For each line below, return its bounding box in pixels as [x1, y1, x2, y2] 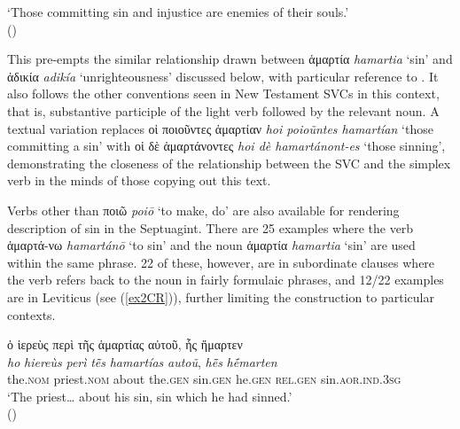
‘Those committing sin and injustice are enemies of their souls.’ [7, 3, 349, 20]
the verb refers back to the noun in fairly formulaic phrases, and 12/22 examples [7, 270, 444, 289]
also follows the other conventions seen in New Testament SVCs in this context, [7, 84, 440, 103]
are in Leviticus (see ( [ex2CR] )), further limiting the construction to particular [7, 287, 434, 306]
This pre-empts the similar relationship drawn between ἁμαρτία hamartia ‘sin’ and [7, 50, 453, 68]
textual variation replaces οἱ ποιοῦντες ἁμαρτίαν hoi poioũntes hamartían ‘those [7, 119, 433, 137]
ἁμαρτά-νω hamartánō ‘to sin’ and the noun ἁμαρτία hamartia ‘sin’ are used [7, 236, 416, 254]
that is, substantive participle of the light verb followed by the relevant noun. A [7, 101, 440, 120]
